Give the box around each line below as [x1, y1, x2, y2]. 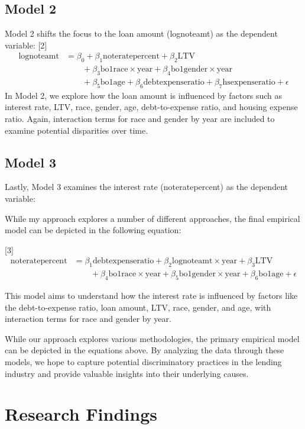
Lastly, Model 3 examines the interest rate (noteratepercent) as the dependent [5, 180, 288, 193]
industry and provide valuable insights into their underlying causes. [5, 367, 249, 379]
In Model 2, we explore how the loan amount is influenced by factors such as [5, 89, 282, 101]
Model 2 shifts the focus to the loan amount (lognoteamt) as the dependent [5, 27, 278, 40]
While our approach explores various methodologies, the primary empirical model [5, 332, 300, 344]
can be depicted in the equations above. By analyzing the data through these [5, 344, 284, 356]
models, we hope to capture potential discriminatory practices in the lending [5, 356, 282, 368]
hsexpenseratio [222, 78, 275, 87]
